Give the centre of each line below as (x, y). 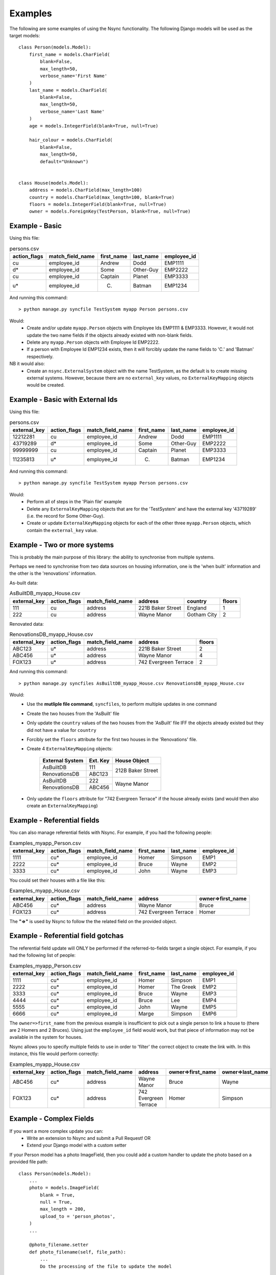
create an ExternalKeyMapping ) (62, 806)
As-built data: (24, 583)
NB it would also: (27, 364)
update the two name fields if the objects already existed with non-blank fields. (110, 335)
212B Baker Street (136, 771)
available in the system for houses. (46, 1037)
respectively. (40, 356)
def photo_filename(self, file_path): (78, 1252)
